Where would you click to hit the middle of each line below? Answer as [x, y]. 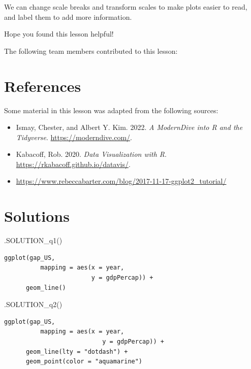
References [43, 86]
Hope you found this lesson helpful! [59, 34]
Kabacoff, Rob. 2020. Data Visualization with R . [91, 154]
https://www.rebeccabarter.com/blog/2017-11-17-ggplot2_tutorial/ [121, 181]
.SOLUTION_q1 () [33, 240]
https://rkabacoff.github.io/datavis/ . [73, 164]
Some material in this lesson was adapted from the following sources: [111, 110]
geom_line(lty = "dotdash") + [77, 351]
